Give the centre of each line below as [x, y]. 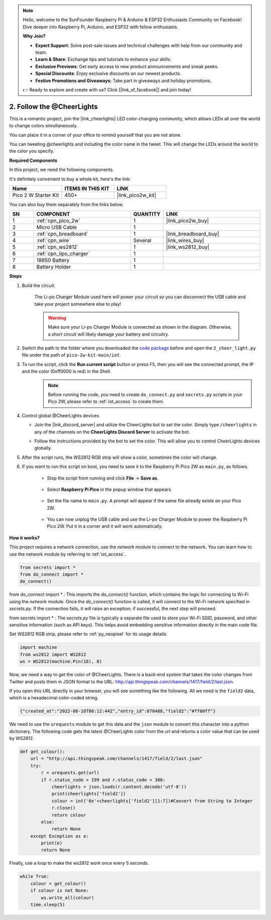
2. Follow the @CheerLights [53, 106]
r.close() [63, 808]
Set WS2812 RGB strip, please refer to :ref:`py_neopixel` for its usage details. [88, 634]
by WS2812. [22, 739]
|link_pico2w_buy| [187, 221]
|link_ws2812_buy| [188, 247]
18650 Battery [53, 260]
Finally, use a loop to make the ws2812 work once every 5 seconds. [79, 863]
